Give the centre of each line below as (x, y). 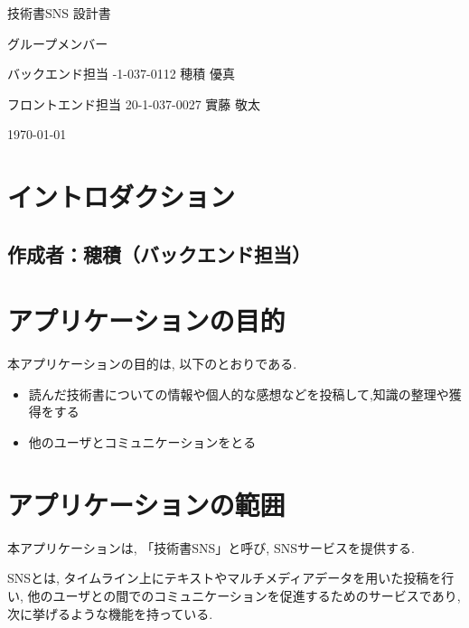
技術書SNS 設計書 (59, 13)
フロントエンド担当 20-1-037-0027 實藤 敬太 (134, 103)
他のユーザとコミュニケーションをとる (142, 442)
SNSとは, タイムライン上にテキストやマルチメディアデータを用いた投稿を (225, 578)
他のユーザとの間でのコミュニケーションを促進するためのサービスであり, (244, 595)
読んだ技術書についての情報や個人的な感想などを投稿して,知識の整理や (239, 394)
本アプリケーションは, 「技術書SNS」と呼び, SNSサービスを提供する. (211, 547)
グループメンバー (58, 43)
